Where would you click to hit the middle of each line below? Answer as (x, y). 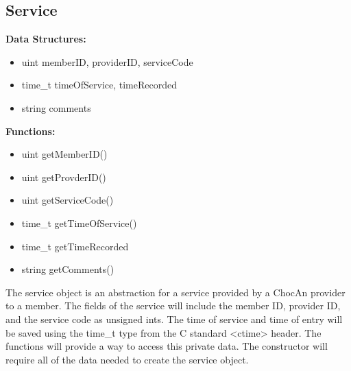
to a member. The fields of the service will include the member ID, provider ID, (173, 306)
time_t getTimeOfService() (79, 223)
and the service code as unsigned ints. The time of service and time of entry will (174, 319)
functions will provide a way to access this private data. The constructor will (167, 346)
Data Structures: (46, 39)
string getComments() (68, 269)
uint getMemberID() (64, 154)
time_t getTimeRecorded (75, 246)
